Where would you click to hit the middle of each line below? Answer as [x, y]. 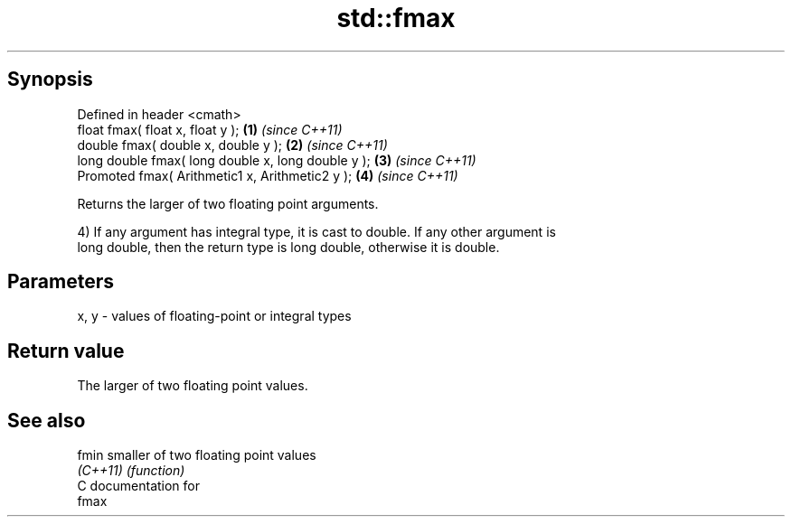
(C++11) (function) [131, 471]
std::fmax [396, 18]
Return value [66, 351]
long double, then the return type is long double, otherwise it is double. [288, 247]
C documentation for [139, 486]
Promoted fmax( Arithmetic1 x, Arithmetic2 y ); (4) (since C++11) [268, 175]
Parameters [61, 282]
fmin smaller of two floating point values [197, 455]
